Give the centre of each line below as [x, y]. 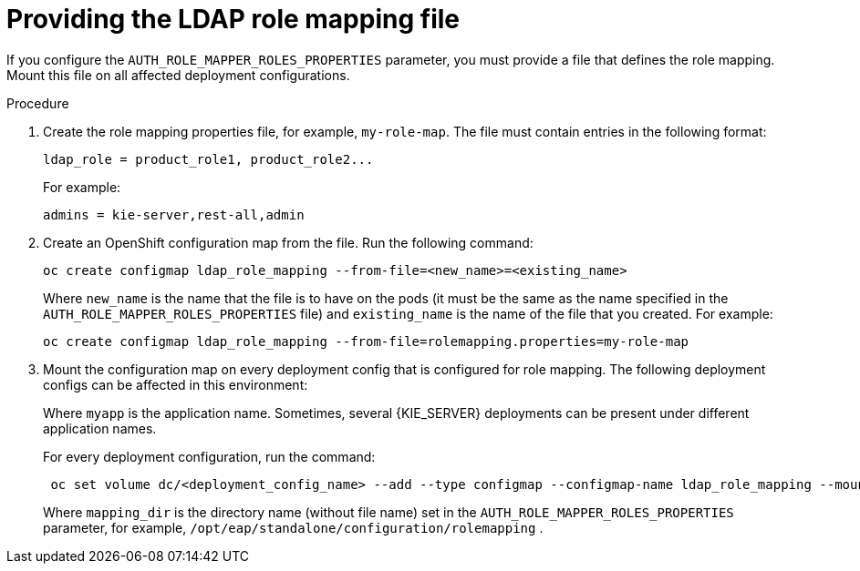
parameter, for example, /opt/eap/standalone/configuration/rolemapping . [293, 527]
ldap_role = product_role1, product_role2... [208, 159]
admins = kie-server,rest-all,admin [174, 214]
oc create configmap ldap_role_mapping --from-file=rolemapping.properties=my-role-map [366, 341]
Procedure [38, 103]
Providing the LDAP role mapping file [233, 19]
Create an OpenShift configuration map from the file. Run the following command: [288, 242]
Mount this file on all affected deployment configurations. [178, 75]
